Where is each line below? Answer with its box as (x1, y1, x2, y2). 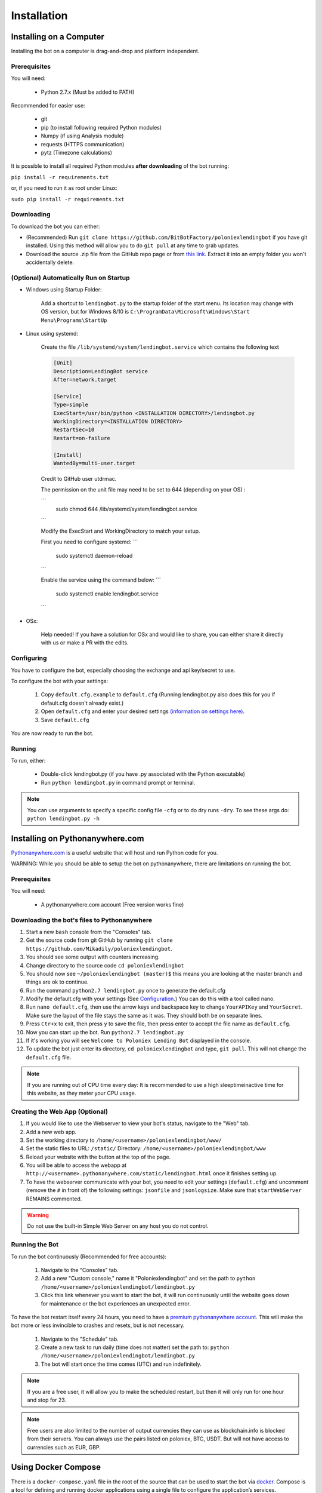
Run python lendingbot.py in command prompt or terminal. (41, 779, 196, 786)
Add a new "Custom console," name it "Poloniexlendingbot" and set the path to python (41, 1275, 256, 1282)
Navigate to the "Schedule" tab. (41, 1335, 119, 1343)
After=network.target (53, 376, 117, 383)
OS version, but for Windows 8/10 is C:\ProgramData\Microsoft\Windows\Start (41, 308, 250, 315)
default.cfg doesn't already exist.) (41, 699, 124, 706)
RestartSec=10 (53, 426, 95, 433)
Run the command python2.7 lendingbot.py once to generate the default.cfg (26, 987, 226, 994)
